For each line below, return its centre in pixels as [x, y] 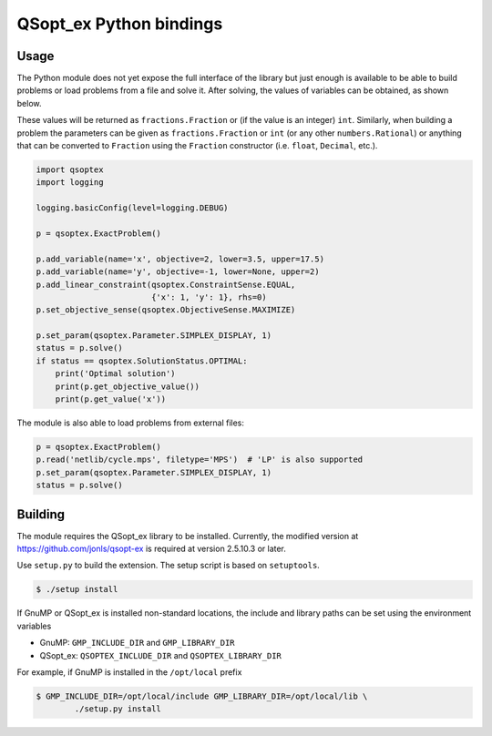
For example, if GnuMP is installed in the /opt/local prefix [129, 672]
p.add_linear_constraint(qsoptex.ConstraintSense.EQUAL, [166, 284]
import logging [70, 183]
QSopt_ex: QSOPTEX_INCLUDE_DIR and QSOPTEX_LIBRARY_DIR [160, 655]
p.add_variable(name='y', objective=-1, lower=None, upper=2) [178, 272]
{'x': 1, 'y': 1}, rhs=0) [209, 297]
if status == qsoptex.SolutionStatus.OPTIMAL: [142, 361]
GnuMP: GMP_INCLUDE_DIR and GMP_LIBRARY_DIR [138, 643]
